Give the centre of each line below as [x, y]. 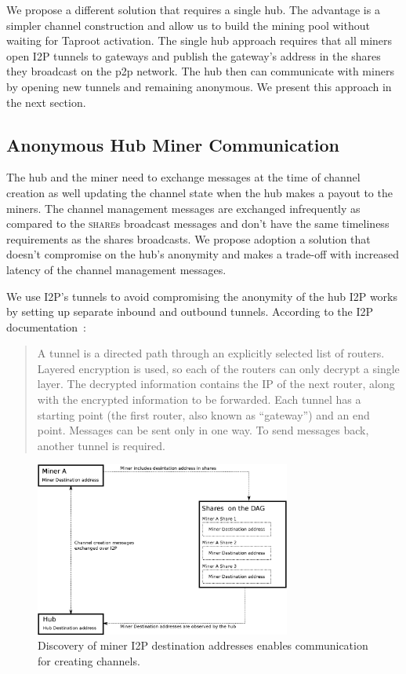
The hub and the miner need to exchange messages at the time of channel [183, 177]
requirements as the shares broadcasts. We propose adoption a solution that [188, 238]
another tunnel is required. [101, 445]
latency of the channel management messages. [116, 269]
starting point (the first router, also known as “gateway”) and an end [203, 414]
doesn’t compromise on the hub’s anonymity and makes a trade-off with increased [203, 254]
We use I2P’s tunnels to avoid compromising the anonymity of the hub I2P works [202, 296]
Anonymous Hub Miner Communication [173, 144]
